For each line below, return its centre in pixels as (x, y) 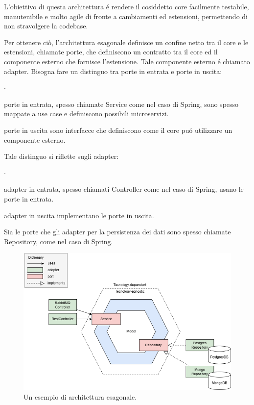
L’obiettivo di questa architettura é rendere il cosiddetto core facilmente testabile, (127, 6)
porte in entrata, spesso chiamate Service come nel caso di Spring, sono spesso (121, 104)
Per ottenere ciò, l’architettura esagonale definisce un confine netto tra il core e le (126, 42)
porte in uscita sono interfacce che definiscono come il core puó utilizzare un (118, 130)
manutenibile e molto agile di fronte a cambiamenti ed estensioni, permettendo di (126, 16)
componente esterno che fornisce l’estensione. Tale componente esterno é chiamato (127, 61)
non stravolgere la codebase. (46, 26)
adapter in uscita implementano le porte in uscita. (79, 215)
